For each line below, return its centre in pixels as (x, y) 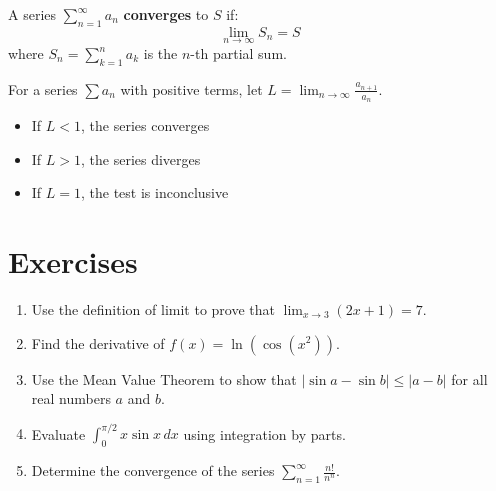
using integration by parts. (264, 433)
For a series (43, 88)
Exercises (73, 261)
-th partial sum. (238, 53)
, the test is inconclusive (155, 192)
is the (160, 53)
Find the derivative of (98, 342)
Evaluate (58, 433)
